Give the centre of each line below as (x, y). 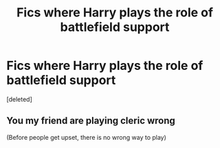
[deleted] (19, 99)
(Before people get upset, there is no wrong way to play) (86, 137)
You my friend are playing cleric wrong (91, 121)
